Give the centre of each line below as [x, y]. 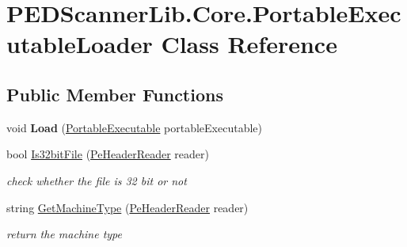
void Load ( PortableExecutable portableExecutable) [135, 127]
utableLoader [80, 44]
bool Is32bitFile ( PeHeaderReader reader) [108, 154]
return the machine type [64, 234]
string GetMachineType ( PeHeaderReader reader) [127, 207]
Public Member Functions [115, 94]
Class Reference [249, 44]
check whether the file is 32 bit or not [97, 180]
